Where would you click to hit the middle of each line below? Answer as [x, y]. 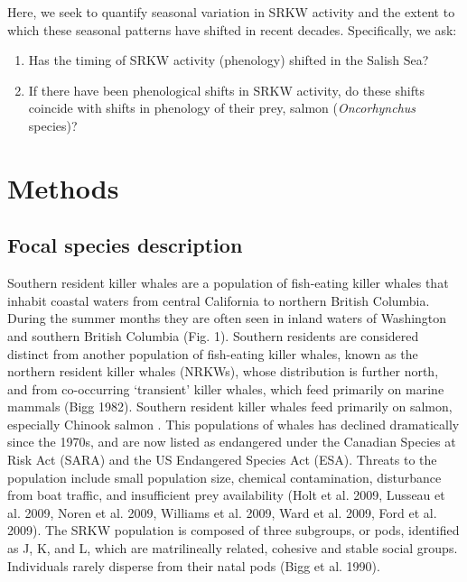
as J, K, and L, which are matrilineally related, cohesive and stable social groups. [233, 548]
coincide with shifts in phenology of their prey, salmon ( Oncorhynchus [222, 108]
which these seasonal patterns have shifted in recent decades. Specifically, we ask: [232, 29]
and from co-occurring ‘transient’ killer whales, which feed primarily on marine [226, 388]
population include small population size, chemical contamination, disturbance [224, 477]
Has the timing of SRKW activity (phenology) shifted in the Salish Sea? [229, 60]
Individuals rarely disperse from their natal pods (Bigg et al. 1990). [194, 565]
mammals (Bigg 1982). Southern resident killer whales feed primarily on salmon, [230, 406]
